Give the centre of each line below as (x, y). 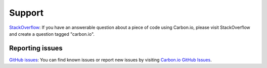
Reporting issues (36, 48)
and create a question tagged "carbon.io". (52, 34)
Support (26, 13)
